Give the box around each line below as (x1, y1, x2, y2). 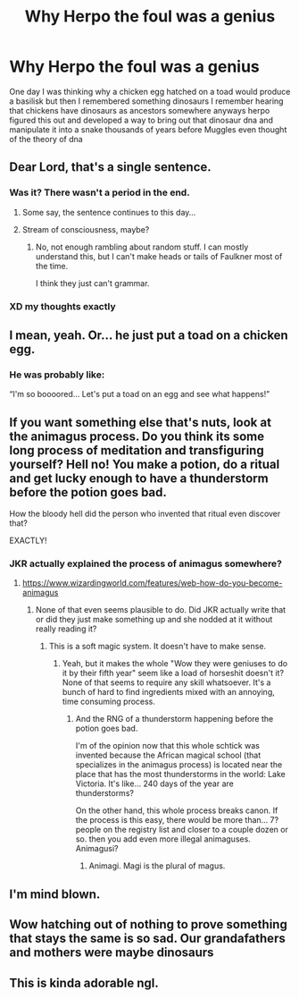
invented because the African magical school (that (75, 749, 262, 761)
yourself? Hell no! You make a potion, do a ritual (9, 456, 280, 471)
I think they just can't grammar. (35, 277, 150, 288)
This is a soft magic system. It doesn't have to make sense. (48, 641, 266, 652)
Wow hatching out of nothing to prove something (9, 917, 287, 932)
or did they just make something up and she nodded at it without (35, 614, 273, 625)
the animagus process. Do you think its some (9, 428, 265, 444)
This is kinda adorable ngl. (9, 975, 159, 990)
